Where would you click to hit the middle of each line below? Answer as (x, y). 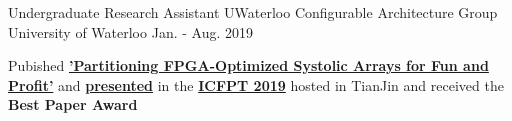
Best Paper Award (73, 104)
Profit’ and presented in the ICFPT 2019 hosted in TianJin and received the (256, 84)
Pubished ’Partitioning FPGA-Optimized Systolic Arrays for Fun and (248, 65)
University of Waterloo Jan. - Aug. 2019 (130, 31)
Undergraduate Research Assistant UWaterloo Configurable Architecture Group (253, 12)
